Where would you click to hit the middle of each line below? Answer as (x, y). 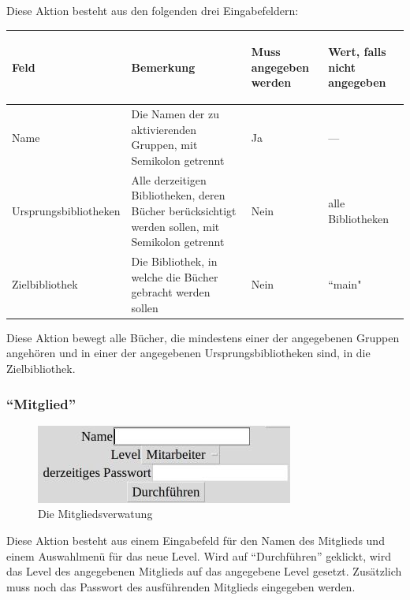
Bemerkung (163, 67)
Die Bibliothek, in (174, 261)
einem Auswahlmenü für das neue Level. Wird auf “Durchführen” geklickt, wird (199, 555)
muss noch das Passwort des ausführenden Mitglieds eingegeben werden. (181, 586)
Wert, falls (357, 52)
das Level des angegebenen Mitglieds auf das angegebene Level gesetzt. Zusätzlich (204, 571)
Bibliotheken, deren (178, 195)
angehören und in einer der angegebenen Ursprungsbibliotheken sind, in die (188, 353)
